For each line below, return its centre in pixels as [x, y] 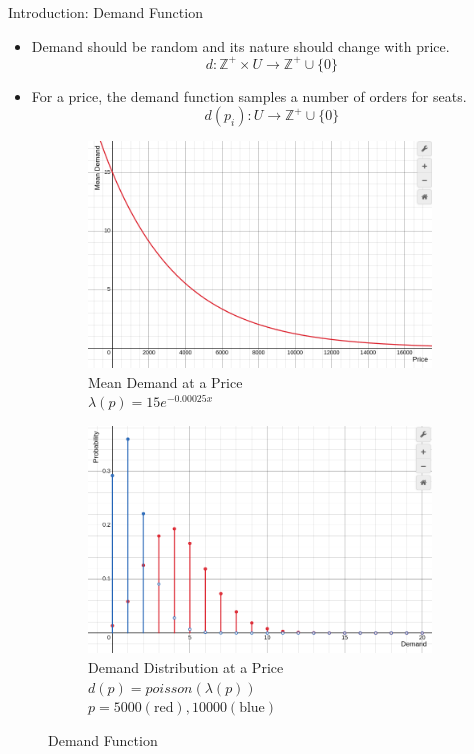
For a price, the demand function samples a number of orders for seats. [249, 95]
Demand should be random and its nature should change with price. [240, 45]
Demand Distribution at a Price [186, 666]
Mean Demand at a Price [165, 381]
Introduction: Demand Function [105, 12]
